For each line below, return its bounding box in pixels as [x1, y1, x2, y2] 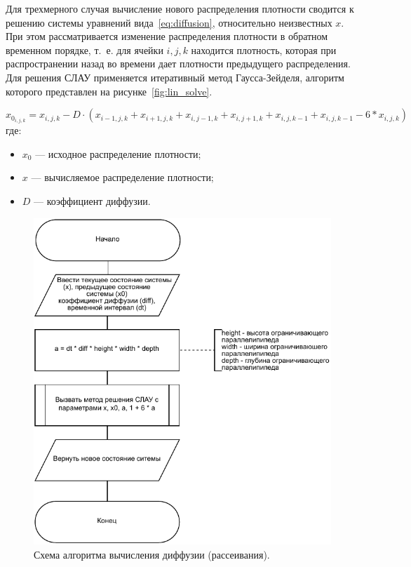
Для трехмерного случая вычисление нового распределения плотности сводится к [6, 1, 354, 15]
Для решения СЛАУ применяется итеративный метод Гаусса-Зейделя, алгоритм [6, 69, 344, 84]
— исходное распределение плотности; [35, 146, 201, 161]
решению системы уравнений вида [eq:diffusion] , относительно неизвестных [6, 15, 332, 29]
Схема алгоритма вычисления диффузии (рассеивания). [34, 547, 270, 561]
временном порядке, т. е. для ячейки [6, 42, 163, 57]
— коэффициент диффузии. [34, 194, 151, 208]
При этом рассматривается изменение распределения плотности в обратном [6, 29, 328, 44]
